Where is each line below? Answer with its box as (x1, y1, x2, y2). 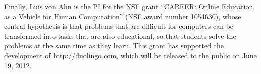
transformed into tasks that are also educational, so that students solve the (4, 30, 236, 41)
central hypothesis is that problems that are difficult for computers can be (4, 21, 234, 31)
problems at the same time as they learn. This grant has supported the (4, 40, 224, 51)
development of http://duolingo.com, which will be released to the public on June (4, 50, 257, 60)
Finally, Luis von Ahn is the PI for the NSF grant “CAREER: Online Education (4, 1, 253, 11)
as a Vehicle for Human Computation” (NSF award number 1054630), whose (4, 11, 241, 21)
